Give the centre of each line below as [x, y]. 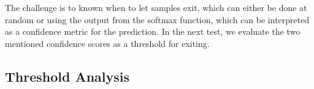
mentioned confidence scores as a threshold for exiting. [107, 43]
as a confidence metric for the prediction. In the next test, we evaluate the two [153, 31]
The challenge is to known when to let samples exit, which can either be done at [156, 7]
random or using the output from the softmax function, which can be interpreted [157, 19]
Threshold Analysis [67, 76]
